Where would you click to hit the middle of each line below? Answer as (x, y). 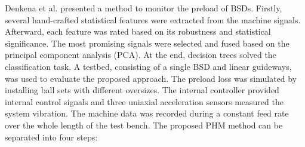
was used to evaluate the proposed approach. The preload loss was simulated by (151, 78)
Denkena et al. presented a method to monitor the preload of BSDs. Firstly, (144, 8)
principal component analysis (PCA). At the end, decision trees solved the (141, 55)
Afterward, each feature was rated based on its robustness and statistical (138, 31)
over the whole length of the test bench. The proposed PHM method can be (144, 125)
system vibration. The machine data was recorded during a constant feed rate (147, 113)
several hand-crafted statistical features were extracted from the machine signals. (153, 19)
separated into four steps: (51, 137)
